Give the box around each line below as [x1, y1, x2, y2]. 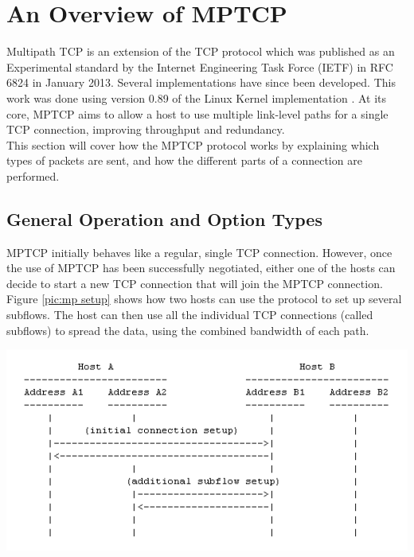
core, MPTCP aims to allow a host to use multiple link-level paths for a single [6, 105, 389, 122]
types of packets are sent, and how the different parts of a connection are [6, 152, 362, 169]
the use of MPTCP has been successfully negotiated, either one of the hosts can [6, 259, 396, 276]
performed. [6, 167, 60, 184]
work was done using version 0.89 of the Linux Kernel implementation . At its [6, 89, 386, 106]
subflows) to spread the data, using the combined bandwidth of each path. [6, 321, 369, 338]
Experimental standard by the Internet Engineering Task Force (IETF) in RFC [6, 58, 393, 75]
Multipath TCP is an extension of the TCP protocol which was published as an [6, 43, 395, 60]
